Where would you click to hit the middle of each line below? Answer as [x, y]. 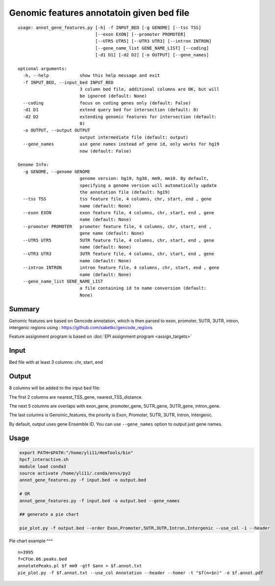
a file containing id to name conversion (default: [143, 288]
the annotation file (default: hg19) [125, 192]
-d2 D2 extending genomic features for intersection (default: [120, 117]
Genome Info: [33, 165]
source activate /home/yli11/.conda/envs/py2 [75, 473]
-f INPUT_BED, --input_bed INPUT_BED [68, 82]
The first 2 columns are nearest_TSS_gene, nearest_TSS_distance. [76, 397]
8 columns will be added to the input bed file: [55, 388]
